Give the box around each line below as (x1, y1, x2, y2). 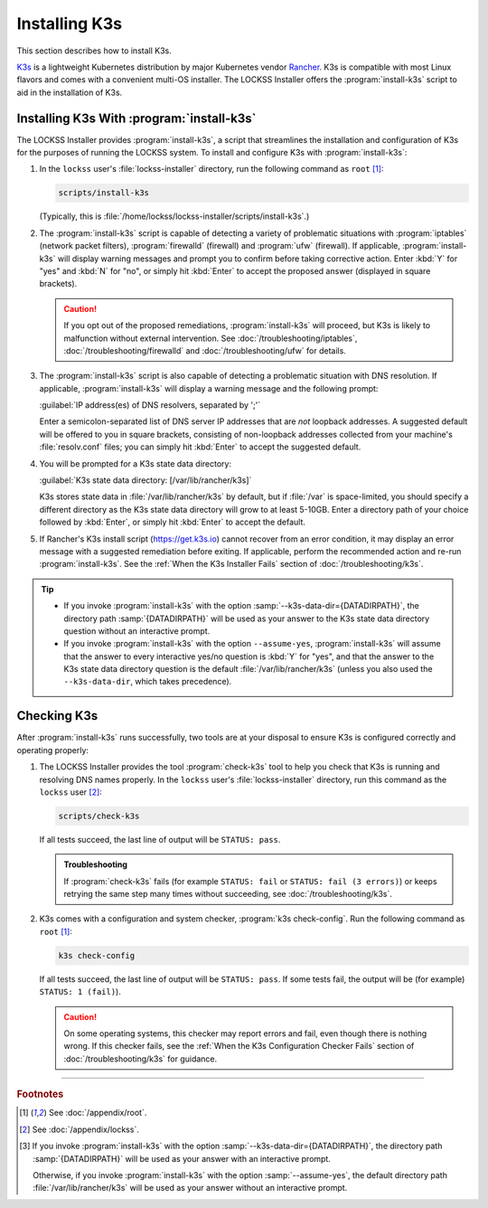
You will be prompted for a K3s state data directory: (39, 458, 232, 469)
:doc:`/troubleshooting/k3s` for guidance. (63, 1053, 218, 1064)
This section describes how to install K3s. (16, 45, 172, 56)
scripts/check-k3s (58, 810, 140, 821)
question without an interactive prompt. (63, 625, 211, 637)
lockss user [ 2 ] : (39, 787, 103, 797)
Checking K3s (16, 708, 99, 723)
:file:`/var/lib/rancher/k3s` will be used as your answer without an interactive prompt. (33, 1183, 348, 1194)
